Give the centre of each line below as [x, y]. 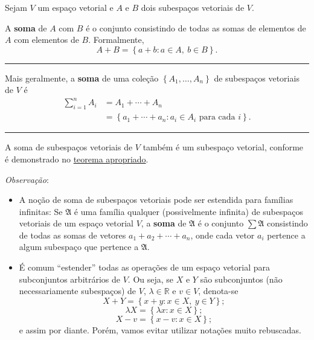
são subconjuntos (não [241, 279]
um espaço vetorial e [75, 7]
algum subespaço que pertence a [79, 247]
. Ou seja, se [151, 279]
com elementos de [46, 40]
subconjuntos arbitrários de [70, 279]
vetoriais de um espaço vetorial [76, 223]
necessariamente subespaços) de [78, 291]
